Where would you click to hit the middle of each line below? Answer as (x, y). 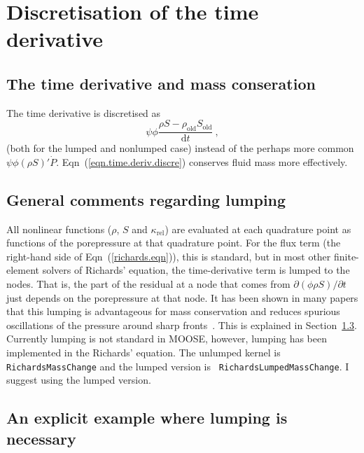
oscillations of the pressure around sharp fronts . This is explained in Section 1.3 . (182, 325)
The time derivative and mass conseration (161, 83)
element (23, 270)
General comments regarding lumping (146, 199)
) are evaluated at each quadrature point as (258, 229)
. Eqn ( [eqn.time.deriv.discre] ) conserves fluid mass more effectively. (202, 161)
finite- (346, 256)
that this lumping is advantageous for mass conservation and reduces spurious (173, 311)
